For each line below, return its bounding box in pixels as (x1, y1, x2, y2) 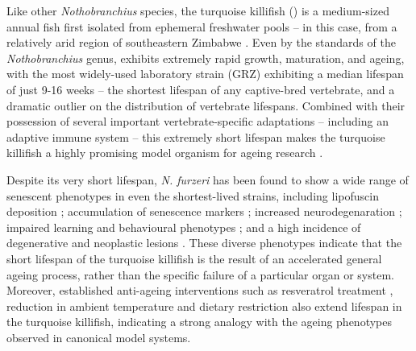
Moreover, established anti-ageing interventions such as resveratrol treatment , (6, 282, 393, 299)
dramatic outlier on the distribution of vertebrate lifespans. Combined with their (6, 97, 406, 114)
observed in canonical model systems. (6, 328, 191, 345)
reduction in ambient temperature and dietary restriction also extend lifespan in (6, 297, 402, 314)
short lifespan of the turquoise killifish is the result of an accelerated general (6, 250, 382, 266)
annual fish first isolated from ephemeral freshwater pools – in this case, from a (6, 18, 397, 35)
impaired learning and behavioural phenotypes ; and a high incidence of (6, 218, 361, 235)
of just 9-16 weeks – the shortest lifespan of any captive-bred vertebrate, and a (6, 81, 395, 97)
